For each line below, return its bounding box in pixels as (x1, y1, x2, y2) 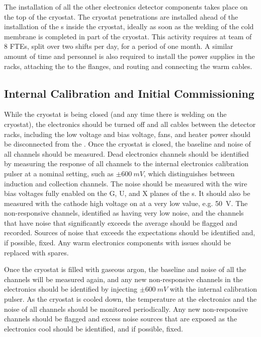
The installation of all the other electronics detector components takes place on (4, 2, 248, 12)
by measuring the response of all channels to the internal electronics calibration (4, 158, 248, 169)
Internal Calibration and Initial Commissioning (4, 85, 254, 101)
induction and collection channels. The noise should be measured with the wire (4, 178, 247, 188)
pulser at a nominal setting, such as (4, 168, 114, 178)
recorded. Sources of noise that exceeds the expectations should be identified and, (4, 227, 255, 238)
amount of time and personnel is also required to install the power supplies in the (4, 50, 255, 61)
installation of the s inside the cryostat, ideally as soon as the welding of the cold (4, 21, 254, 32)
